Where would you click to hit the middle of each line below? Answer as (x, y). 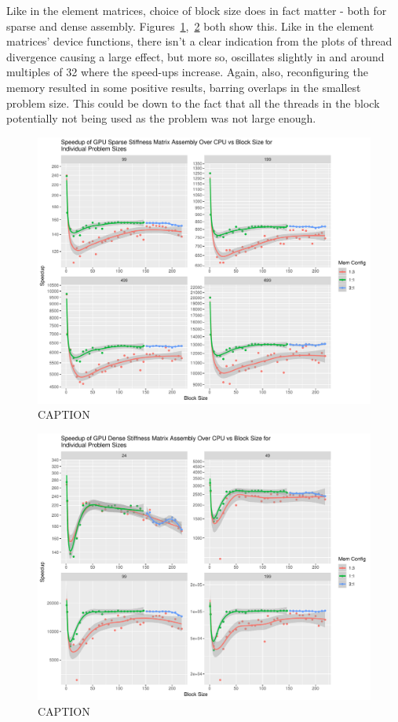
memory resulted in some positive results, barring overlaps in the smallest (184, 87)
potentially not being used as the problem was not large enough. (161, 118)
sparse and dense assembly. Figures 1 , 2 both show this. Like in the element (190, 26)
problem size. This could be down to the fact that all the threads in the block (193, 103)
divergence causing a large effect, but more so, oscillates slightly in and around (195, 56)
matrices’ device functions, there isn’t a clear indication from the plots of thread (199, 41)
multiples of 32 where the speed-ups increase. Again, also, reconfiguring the (187, 72)
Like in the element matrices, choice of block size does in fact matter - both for (197, 10)
